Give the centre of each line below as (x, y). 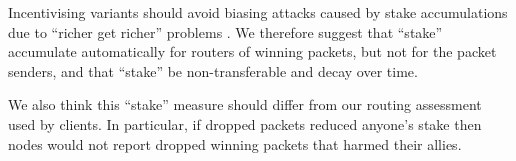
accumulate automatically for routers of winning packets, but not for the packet (252, 51)
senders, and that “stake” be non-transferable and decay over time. (213, 70)
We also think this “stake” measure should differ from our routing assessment (245, 104)
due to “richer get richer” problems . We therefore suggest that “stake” (225, 31)
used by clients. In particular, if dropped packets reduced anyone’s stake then (245, 123)
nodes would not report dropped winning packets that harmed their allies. (235, 143)
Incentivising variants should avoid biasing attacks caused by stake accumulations (258, 12)
